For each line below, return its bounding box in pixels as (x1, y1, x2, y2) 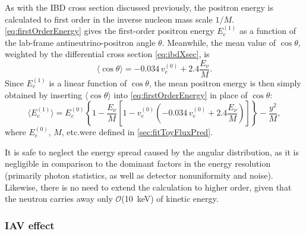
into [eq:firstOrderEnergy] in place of (113, 88, 248, 101)
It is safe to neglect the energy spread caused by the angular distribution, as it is (5, 145, 299, 158)
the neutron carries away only (5, 192, 113, 205)
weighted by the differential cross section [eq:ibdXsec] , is (5, 48, 210, 60)
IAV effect (5, 217, 55, 232)
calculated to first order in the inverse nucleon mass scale (5, 13, 213, 25)
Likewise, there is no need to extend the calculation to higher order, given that (5, 180, 292, 193)
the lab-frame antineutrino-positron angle (5, 36, 156, 48)
